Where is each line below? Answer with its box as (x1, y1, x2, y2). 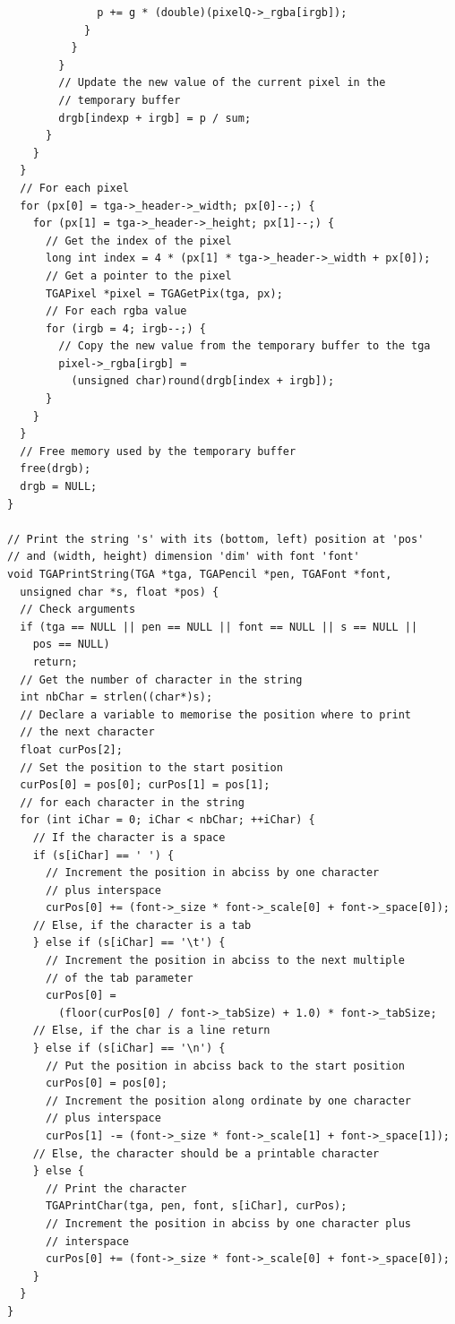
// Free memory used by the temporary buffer (20, 444, 296, 458)
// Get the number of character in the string (20, 673, 303, 686)
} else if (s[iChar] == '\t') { (32, 936, 226, 950)
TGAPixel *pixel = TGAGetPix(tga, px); (45, 287, 283, 300)
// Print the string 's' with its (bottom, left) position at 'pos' (7, 532, 425, 546)
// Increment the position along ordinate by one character (45, 1094, 412, 1107)
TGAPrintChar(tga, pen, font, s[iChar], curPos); (45, 1199, 348, 1213)
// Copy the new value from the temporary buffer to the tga (58, 340, 431, 353)
